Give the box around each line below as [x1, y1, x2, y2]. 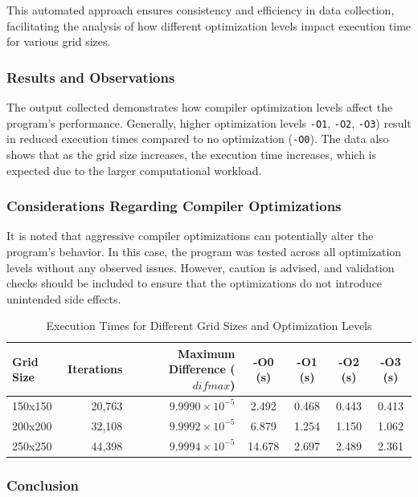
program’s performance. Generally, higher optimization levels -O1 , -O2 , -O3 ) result [6, 114, 412, 131]
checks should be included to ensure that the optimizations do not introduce [6, 275, 383, 291]
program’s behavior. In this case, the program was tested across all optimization [6, 242, 402, 259]
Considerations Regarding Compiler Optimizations [6, 196, 342, 216]
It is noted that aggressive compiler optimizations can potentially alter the [6, 227, 374, 244]
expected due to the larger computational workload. [6, 161, 262, 178]
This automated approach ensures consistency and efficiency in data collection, [6, 2, 395, 18]
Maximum [178, 344, 236, 361]
